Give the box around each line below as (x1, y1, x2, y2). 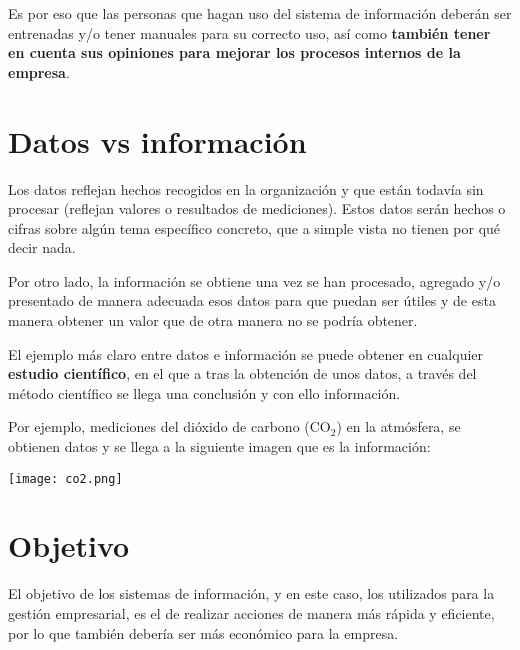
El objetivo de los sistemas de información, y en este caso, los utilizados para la (8, 583, 495, 604)
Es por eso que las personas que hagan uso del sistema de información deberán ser (8, 3, 512, 23)
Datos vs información (8, 120, 307, 161)
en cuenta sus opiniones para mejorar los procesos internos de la (8, 42, 461, 63)
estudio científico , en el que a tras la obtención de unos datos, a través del (8, 363, 477, 384)
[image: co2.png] (8, 471, 123, 486)
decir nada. (8, 237, 76, 258)
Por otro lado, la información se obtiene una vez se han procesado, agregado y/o (8, 270, 501, 291)
